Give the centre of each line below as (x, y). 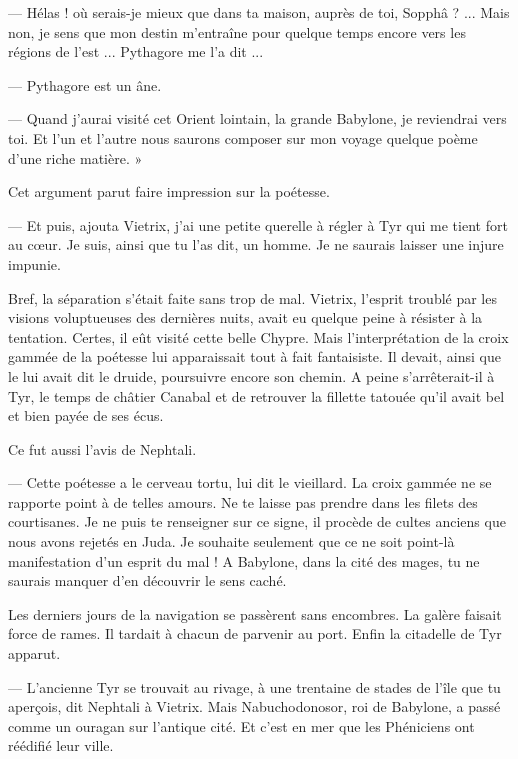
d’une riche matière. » (75, 157)
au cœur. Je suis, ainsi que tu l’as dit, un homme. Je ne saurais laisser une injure (256, 244)
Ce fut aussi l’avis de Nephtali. (102, 448)
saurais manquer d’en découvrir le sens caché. (147, 580)
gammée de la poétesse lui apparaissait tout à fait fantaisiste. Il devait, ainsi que (254, 356)
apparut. (34, 653)
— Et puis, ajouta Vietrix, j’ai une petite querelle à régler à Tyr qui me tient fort (258, 224)
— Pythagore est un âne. (85, 84)
